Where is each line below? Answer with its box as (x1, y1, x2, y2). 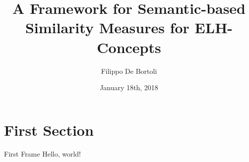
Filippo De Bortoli (101, 65, 157, 76)
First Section (4, 119, 94, 140)
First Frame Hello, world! (4, 148, 81, 159)
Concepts (97, 37, 161, 57)
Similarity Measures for (25, 17, 189, 38)
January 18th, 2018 (100, 82, 158, 93)
